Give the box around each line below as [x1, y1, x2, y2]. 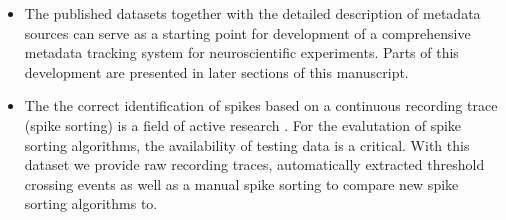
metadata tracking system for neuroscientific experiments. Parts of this [24, 42, 459, 63]
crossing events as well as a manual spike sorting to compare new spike [24, 173, 459, 194]
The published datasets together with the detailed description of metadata [24, 3, 481, 23]
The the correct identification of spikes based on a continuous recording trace [24, 95, 498, 116]
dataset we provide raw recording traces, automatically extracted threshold [24, 154, 485, 175]
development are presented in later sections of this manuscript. [24, 61, 409, 82]
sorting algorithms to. [24, 193, 158, 214]
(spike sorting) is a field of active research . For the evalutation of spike [24, 114, 462, 135]
